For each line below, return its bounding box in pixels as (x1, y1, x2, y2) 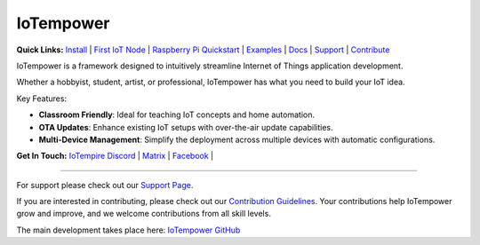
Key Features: (16, 93, 67, 104)
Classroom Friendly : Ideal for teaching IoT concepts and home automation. (38, 109, 316, 120)
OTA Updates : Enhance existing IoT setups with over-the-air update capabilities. (38, 122, 333, 132)
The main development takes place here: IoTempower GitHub (16, 225, 241, 235)
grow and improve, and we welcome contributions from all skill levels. (16, 209, 271, 219)
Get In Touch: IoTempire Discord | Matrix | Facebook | (16, 151, 213, 162)
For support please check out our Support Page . (16, 179, 194, 190)
